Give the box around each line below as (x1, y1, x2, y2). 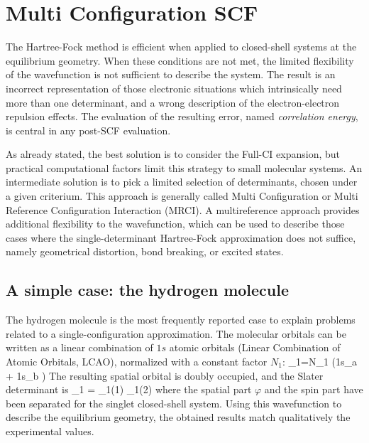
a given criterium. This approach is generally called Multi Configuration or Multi (6, 188, 358, 203)
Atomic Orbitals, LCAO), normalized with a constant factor (6, 354, 268, 369)
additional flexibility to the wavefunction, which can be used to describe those (6, 216, 345, 231)
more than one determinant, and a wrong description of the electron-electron (6, 95, 340, 110)
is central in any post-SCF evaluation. (6, 122, 171, 137)
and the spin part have (264, 382, 363, 397)
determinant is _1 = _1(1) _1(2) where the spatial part (6, 382, 252, 397)
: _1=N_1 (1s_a (282, 354, 358, 369)
